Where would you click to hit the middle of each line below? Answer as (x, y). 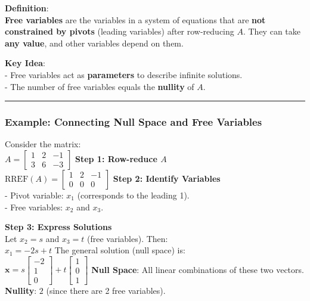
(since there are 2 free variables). (106, 291)
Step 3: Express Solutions (58, 227)
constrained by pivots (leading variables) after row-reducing (120, 31)
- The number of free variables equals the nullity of (100, 86)
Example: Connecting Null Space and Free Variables (134, 122)
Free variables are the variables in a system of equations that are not (135, 19)
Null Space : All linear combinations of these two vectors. (198, 269)
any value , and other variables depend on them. (94, 43)
